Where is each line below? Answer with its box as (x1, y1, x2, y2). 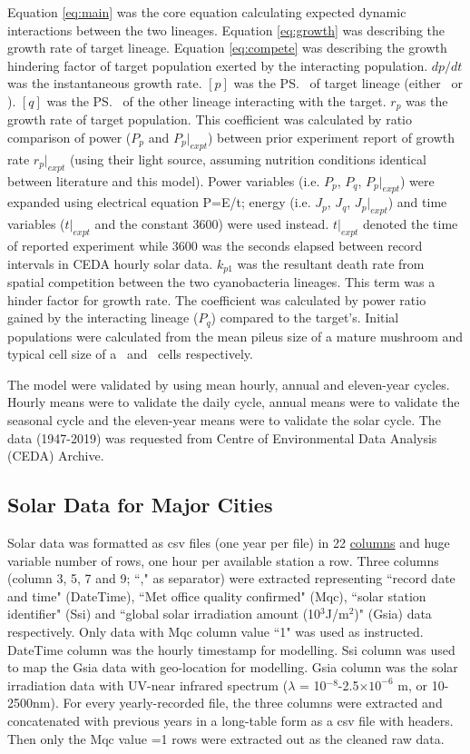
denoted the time (363, 214, 458, 233)
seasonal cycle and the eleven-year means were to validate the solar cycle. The (7, 411, 441, 430)
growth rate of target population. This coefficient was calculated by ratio (7, 110, 412, 129)
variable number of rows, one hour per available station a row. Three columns (7, 551, 439, 570)
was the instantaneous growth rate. (7, 74, 202, 93)
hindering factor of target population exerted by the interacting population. (7, 55, 428, 74)
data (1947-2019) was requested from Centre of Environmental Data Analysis (7, 428, 437, 447)
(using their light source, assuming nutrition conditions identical (69, 149, 426, 168)
